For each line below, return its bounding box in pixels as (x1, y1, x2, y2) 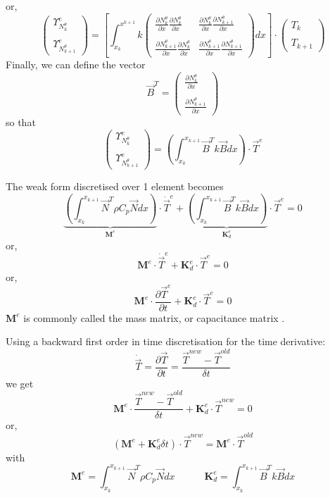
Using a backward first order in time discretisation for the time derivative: (6, 334, 326, 349)
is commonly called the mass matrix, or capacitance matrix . (23, 310, 285, 325)
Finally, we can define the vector (6, 56, 146, 71)
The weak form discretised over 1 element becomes (6, 179, 224, 194)
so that (6, 114, 36, 129)
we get (6, 375, 34, 390)
